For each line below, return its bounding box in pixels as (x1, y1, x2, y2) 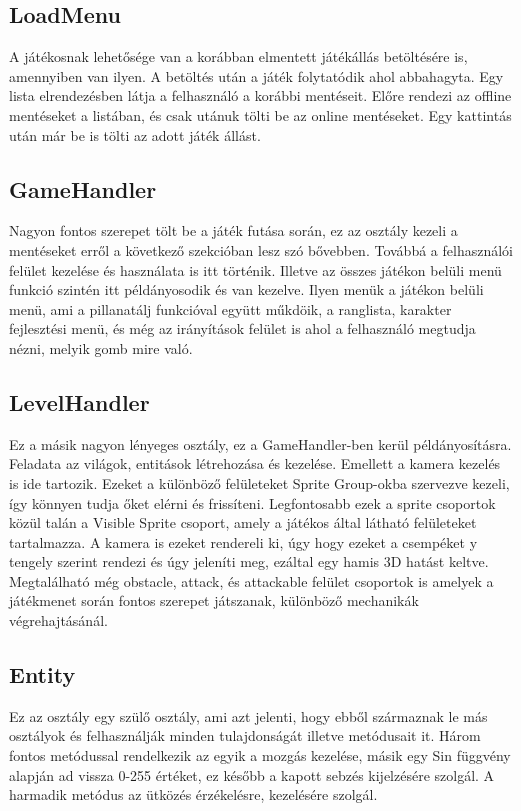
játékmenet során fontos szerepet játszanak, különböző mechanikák (9, 590, 419, 611)
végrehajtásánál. (9, 610, 108, 631)
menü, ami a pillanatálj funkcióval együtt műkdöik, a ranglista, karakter (9, 298, 452, 319)
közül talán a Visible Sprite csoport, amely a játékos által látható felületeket (9, 512, 477, 533)
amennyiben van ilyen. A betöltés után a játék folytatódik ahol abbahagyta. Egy (9, 65, 504, 86)
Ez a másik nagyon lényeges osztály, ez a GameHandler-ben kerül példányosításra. (9, 433, 512, 454)
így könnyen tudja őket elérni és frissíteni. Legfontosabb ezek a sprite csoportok (9, 492, 496, 513)
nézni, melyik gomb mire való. (9, 337, 193, 358)
